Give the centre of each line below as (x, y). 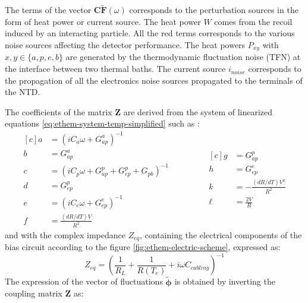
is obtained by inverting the (225, 281)
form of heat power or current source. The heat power (103, 21)
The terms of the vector (48, 10)
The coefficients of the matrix (59, 111)
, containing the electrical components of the (221, 234)
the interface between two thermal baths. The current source (115, 69)
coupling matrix (34, 293)
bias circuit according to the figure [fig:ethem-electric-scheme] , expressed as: (143, 247)
